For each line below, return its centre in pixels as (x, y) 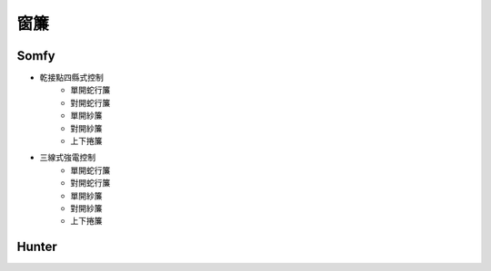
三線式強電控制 (67, 158)
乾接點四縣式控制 (71, 78)
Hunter (37, 247)
